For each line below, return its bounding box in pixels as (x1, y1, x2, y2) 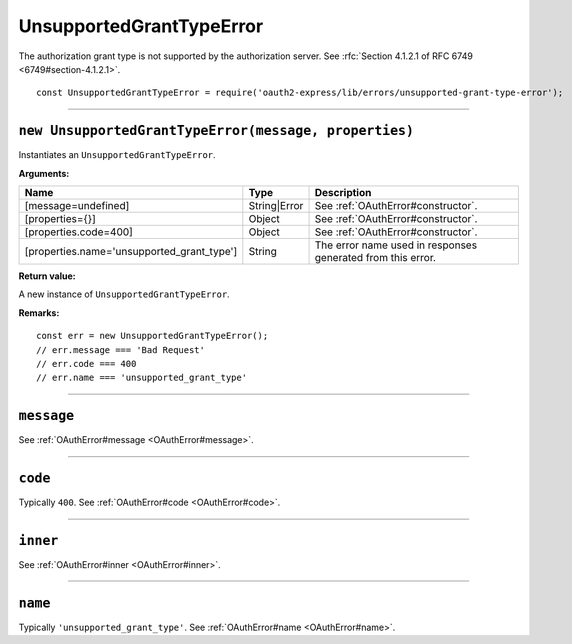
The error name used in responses (314, 238, 478, 252)
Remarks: (18, 306, 60, 319)
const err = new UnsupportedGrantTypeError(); (36, 330, 269, 342)
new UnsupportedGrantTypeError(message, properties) (18, 123, 415, 139)
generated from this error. (314, 251, 437, 265)
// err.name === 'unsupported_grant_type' (36, 372, 248, 384)
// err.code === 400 (36, 358, 137, 369)
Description (314, 186, 372, 200)
